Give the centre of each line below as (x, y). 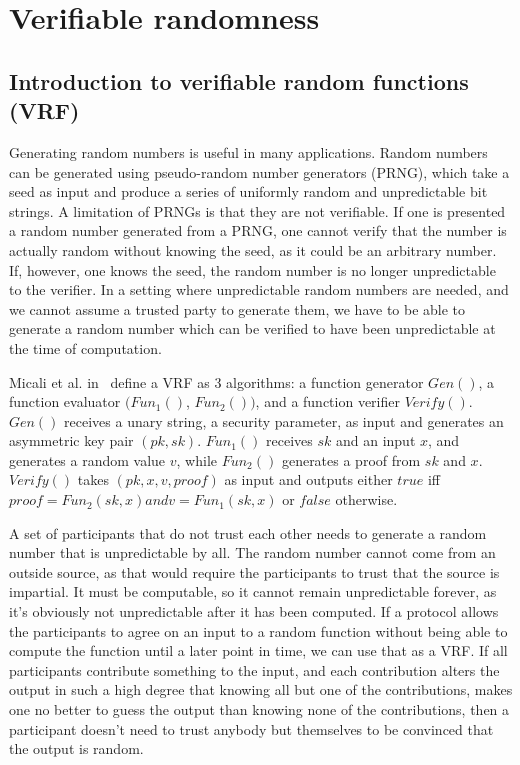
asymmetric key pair (71, 440)
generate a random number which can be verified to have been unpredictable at (252, 328)
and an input (375, 440)
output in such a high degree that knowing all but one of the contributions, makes (261, 689)
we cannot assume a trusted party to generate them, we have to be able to (237, 308)
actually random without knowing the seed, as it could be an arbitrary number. (253, 249)
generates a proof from (351, 459)
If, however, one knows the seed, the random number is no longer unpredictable (252, 269)
